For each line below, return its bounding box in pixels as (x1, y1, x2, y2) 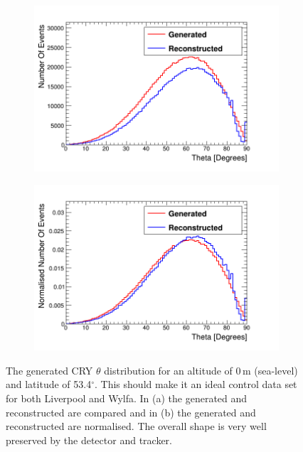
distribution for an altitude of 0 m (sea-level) (104, 362, 298, 377)
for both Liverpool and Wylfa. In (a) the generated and (6, 390, 248, 405)
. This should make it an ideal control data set (95, 377, 297, 392)
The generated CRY (6, 362, 93, 377)
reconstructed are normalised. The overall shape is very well (6, 419, 267, 434)
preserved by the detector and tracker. (6, 432, 172, 447)
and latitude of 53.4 (6, 377, 92, 392)
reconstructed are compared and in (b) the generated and (6, 404, 256, 419)
